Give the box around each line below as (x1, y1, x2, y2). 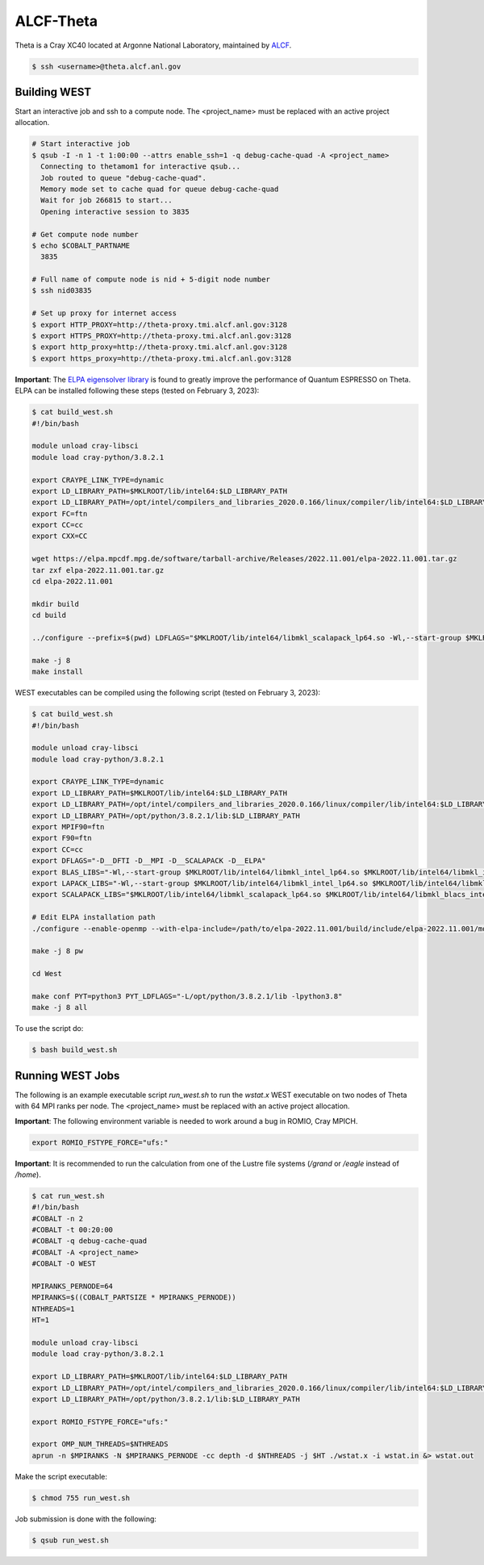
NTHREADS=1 (31, 1304, 75, 1313)
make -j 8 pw (31, 946, 84, 956)
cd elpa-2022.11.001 (31, 577, 113, 586)
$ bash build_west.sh (31, 1045, 118, 1054)
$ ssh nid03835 (31, 286, 92, 295)
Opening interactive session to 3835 (40, 207, 190, 216)
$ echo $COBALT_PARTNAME (31, 240, 131, 250)
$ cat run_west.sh (31, 1191, 105, 1200)
